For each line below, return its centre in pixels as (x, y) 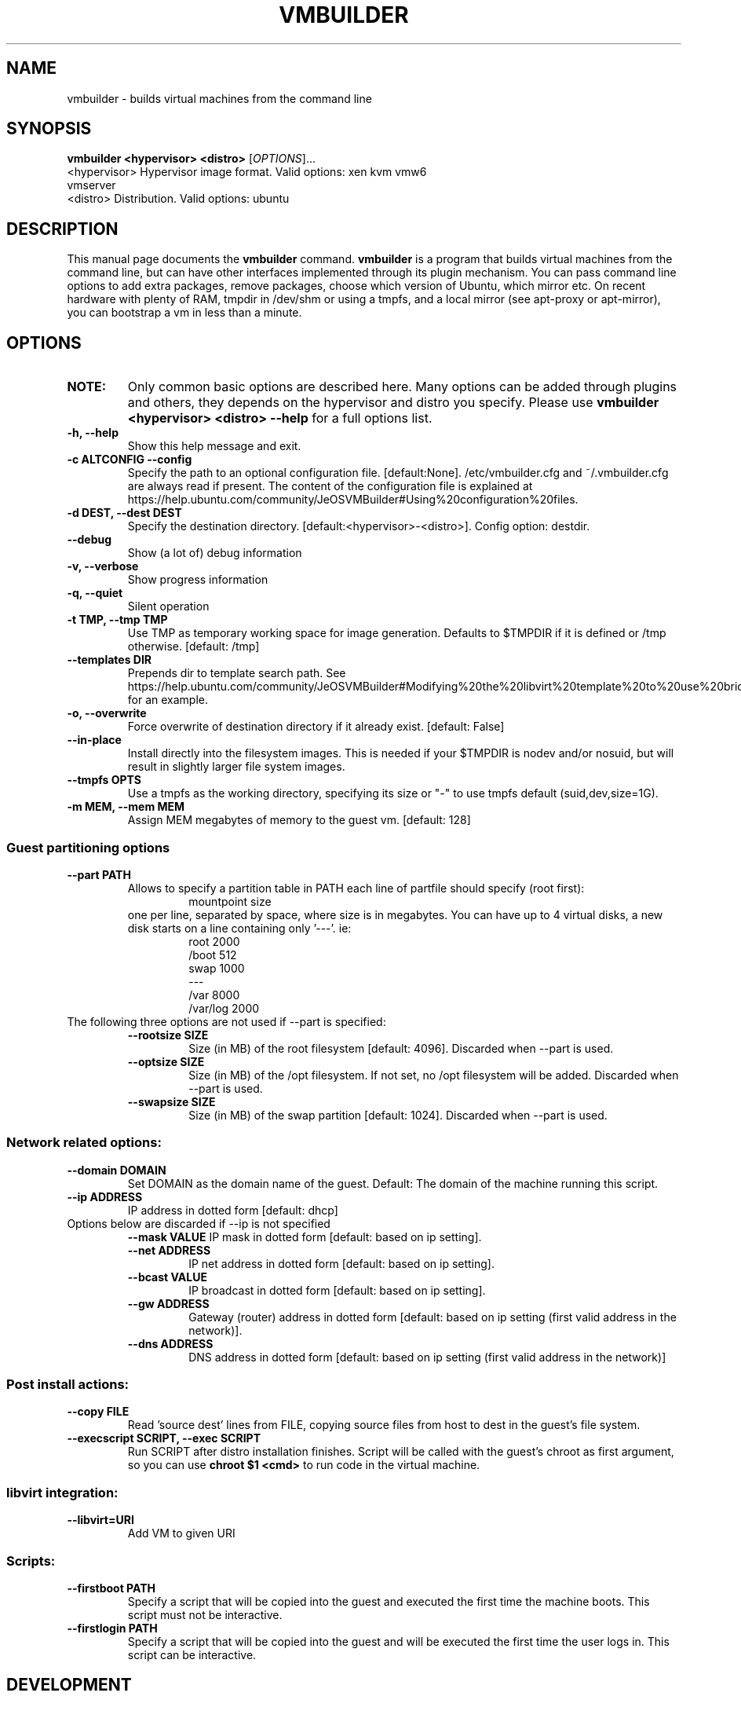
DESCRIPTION (62, 229)
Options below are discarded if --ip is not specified (199, 1223)
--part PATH (99, 874)
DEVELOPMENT (69, 1685)
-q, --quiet (95, 593)
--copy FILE (98, 1412)
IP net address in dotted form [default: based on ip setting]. (341, 1263)
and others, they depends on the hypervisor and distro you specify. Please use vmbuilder (393, 403)
